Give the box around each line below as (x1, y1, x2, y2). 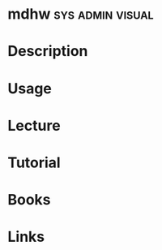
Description (7, 42, 88, 61)
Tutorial (7, 153, 62, 171)
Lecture (7, 116, 62, 135)
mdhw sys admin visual (7, 5, 155, 24)
